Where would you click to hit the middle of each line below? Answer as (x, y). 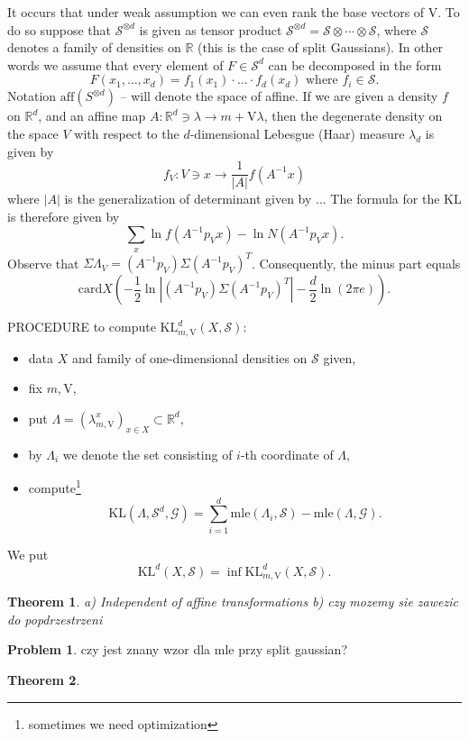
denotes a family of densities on (94, 47)
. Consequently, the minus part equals (356, 263)
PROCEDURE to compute (82, 327)
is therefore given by (64, 216)
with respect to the (127, 133)
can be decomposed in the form (355, 64)
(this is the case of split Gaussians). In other (321, 47)
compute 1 (55, 486)
